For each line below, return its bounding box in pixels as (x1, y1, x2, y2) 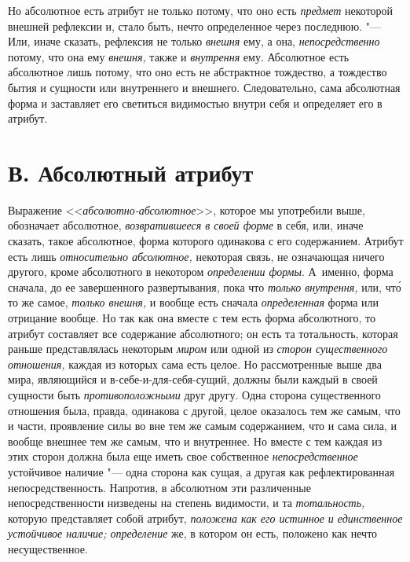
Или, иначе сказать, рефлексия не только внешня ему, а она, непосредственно (8, 33, 380, 50)
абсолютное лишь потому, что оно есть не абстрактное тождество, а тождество (8, 64, 387, 80)
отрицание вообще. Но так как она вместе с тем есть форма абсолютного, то (8, 310, 376, 326)
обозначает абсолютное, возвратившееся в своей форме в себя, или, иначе (8, 217, 364, 233)
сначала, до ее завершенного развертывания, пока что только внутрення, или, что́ (8, 278, 401, 295)
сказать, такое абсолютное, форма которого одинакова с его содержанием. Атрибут (8, 233, 404, 249)
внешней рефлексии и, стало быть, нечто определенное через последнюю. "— (8, 17, 382, 34)
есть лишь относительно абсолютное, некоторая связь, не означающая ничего (8, 248, 385, 264)
